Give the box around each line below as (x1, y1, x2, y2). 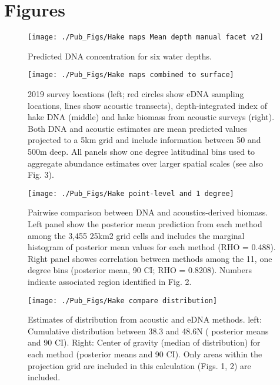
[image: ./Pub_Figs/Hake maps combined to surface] (28, 71, 234, 79)
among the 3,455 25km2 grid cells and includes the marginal (28, 229, 245, 241)
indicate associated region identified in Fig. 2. (28, 276, 192, 287)
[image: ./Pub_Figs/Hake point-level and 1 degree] (28, 189, 234, 198)
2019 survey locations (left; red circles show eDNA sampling (28, 88, 244, 100)
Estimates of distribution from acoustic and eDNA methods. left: (28, 313, 262, 326)
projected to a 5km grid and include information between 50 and (28, 134, 261, 146)
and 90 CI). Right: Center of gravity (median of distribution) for (28, 336, 261, 349)
